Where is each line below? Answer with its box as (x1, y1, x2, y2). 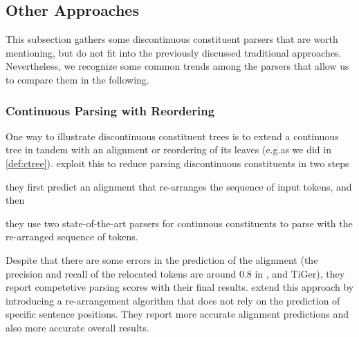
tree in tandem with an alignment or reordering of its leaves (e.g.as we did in (6, 142, 331, 157)
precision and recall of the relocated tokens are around (6, 266, 237, 280)
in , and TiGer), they (255, 266, 345, 280)
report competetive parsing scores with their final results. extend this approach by (6, 280, 354, 294)
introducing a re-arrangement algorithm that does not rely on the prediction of (6, 293, 340, 307)
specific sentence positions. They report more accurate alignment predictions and (6, 307, 349, 321)
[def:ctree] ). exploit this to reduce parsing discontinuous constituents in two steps (6, 155, 349, 170)
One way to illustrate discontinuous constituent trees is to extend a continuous (6, 128, 339, 143)
